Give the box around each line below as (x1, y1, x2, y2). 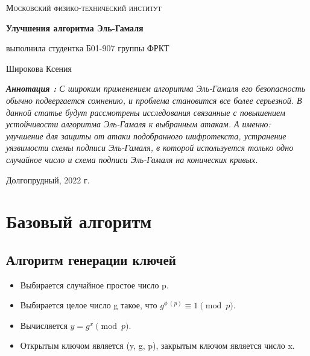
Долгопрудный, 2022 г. (6, 173, 90, 186)
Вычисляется (20, 319, 68, 331)
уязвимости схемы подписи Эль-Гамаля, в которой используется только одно (6, 141, 294, 154)
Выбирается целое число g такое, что (20, 299, 157, 311)
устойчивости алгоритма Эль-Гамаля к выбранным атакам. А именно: (6, 118, 271, 130)
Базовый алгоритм (6, 209, 152, 234)
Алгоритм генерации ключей (6, 250, 176, 269)
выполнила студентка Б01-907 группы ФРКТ (6, 42, 169, 54)
